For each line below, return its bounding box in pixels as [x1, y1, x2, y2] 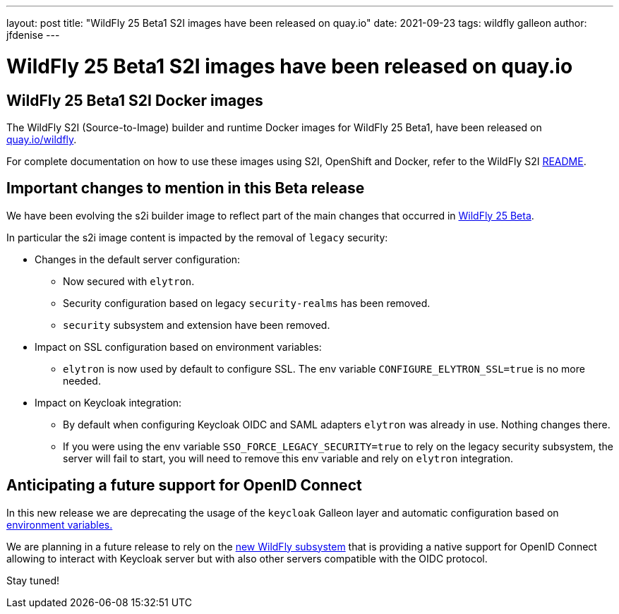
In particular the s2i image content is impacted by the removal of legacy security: [6, 231, 388, 243]
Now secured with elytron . [63, 275, 195, 287]
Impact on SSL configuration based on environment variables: [35, 340, 322, 353]
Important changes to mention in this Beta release [6, 179, 365, 198]
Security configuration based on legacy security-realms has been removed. [63, 296, 431, 309]
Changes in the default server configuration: [35, 253, 241, 265]
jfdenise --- [6, 29, 60, 41]
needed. [63, 374, 101, 387]
